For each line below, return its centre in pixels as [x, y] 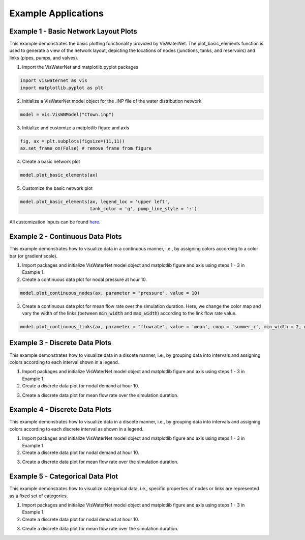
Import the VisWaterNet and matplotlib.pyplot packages [80, 67]
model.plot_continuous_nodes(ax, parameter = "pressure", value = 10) [110, 293]
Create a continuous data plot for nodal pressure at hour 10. [85, 279]
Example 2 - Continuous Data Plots [66, 237]
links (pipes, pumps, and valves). [44, 58]
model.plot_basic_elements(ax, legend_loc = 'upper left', [95, 202]
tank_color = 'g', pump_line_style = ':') [143, 209]
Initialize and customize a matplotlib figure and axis [76, 128]
